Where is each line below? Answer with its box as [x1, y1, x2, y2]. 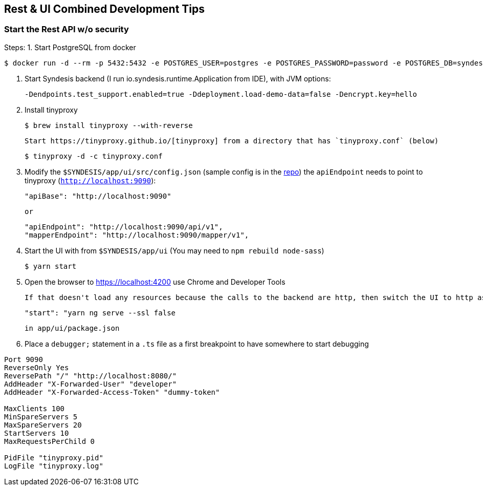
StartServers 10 [4, 429, 69, 437]
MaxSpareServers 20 [4, 420, 82, 429]
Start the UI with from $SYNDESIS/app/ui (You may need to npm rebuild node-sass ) [25, 246, 324, 255]
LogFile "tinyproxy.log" [4, 461, 103, 470]
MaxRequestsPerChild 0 [4, 437, 95, 445]
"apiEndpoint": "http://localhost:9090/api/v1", [25, 222, 223, 231]
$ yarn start [25, 262, 77, 270]
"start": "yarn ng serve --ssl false [25, 308, 176, 317]
